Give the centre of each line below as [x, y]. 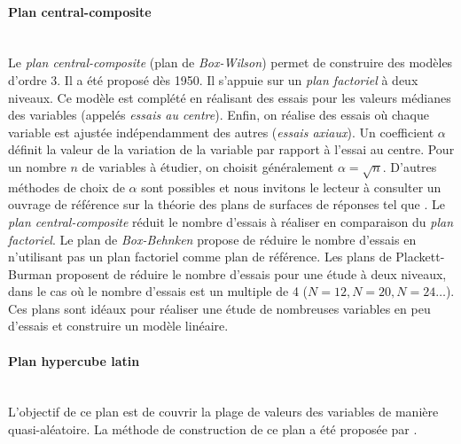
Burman [30, 273]
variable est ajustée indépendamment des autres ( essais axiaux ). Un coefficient [221, 132]
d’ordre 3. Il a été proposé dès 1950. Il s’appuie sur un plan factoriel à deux [213, 79]
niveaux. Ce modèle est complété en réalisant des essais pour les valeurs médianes [230, 97]
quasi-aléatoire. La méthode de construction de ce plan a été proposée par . [213, 429]
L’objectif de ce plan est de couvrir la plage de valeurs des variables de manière [223, 412]
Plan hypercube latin [74, 360]
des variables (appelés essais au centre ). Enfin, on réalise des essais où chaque [219, 115]
